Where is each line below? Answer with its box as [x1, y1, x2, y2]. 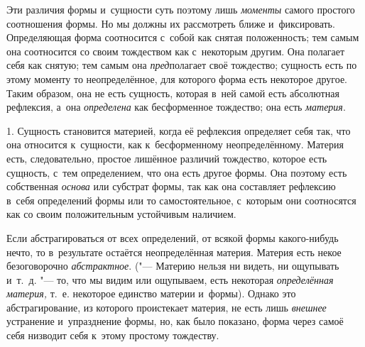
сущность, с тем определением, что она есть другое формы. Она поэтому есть [6, 165, 347, 180]
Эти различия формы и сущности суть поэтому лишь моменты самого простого [6, 2, 355, 16]
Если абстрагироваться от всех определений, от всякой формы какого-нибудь [6, 230, 339, 245]
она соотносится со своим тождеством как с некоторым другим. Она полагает [6, 43, 345, 58]
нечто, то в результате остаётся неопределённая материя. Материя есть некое [6, 244, 342, 259]
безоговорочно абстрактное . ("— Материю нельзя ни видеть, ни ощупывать [6, 258, 339, 273]
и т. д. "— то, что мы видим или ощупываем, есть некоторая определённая [6, 272, 334, 287]
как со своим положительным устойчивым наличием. [6, 206, 236, 221]
